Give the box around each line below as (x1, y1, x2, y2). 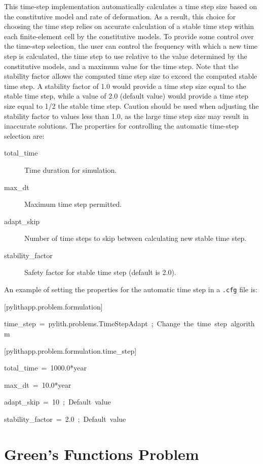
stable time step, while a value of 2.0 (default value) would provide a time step (4, 90, 249, 101)
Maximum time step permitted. (24, 199, 122, 209)
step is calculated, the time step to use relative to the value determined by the (4, 50, 247, 61)
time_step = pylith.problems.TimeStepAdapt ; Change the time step (4, 318, 228, 329)
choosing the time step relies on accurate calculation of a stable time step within (4, 21, 254, 32)
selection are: (4, 130, 45, 141)
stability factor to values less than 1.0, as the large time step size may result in (4, 110, 249, 121)
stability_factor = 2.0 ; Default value (4, 413, 126, 424)
